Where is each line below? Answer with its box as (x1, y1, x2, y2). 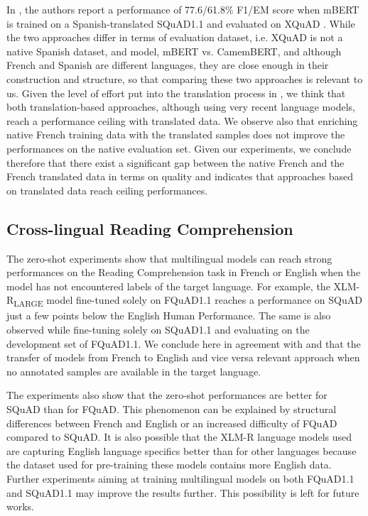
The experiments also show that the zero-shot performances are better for (6, 388, 328, 402)
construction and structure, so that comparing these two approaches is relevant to (6, 71, 363, 86)
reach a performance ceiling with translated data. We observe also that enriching (6, 113, 358, 128)
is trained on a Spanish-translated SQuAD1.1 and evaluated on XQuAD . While (6, 16, 355, 31)
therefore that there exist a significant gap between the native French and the (6, 155, 345, 170)
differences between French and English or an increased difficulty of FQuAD (6, 415, 337, 430)
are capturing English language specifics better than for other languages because (6, 443, 357, 458)
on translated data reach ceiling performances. (6, 182, 208, 197)
